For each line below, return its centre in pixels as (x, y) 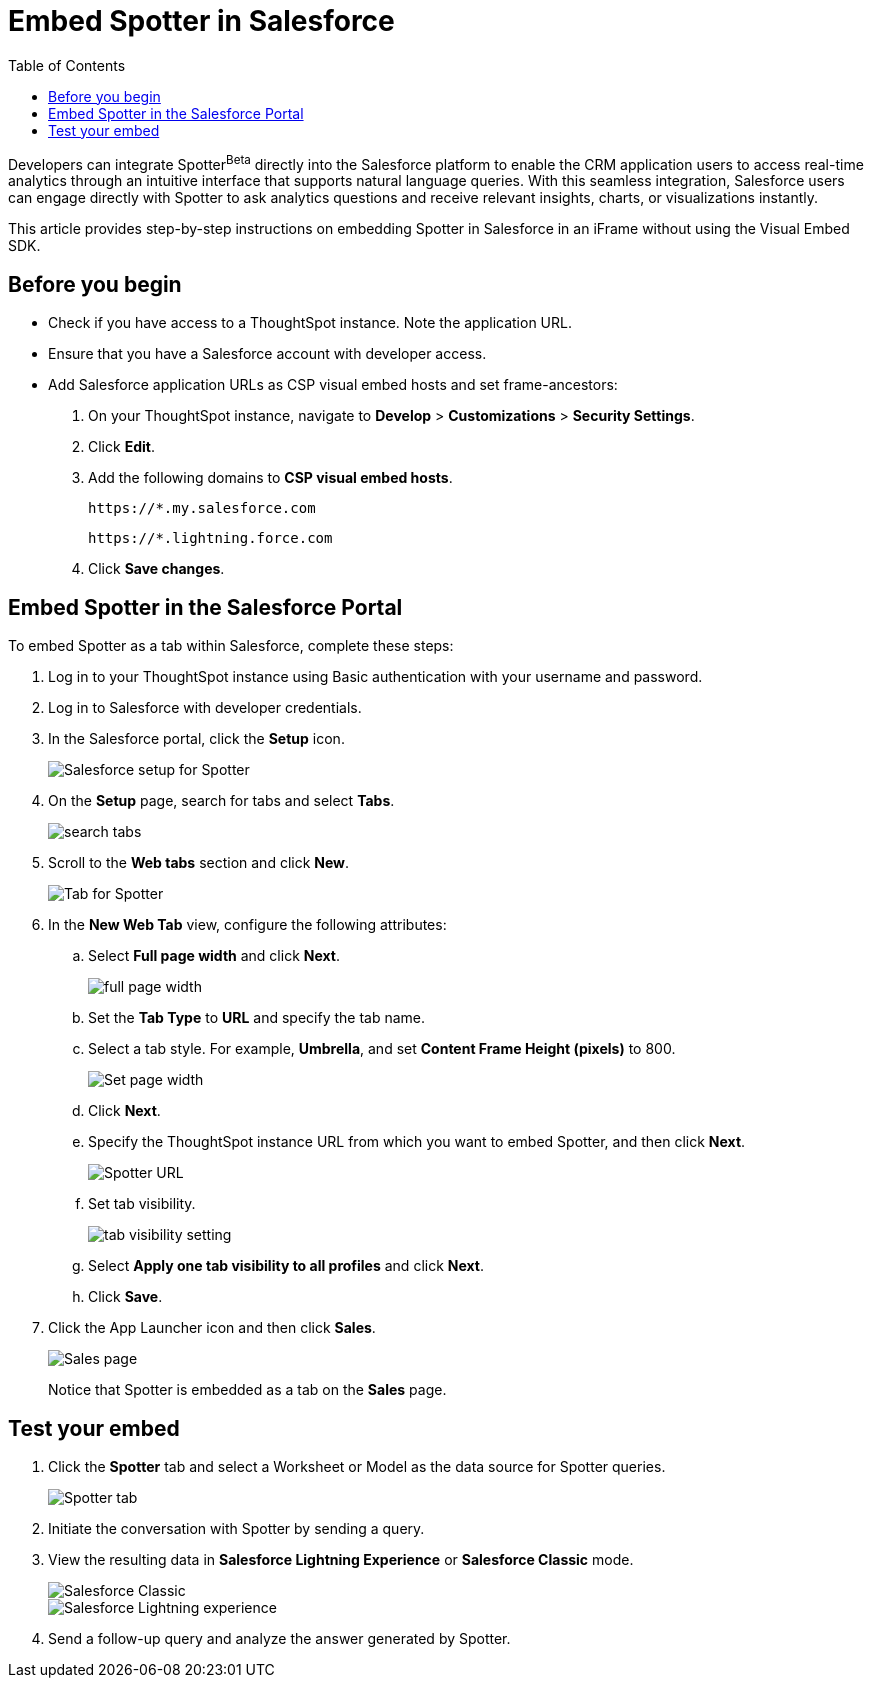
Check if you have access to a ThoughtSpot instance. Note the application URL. (310, 323)
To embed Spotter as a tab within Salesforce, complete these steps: (231, 646)
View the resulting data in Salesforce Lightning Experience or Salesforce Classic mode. (341, 1559)
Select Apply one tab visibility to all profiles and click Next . (286, 1266)
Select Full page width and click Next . (214, 956)
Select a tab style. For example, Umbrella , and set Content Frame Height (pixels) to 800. (382, 1049)
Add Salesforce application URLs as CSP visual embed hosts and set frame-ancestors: (333, 385)
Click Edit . (121, 447)
